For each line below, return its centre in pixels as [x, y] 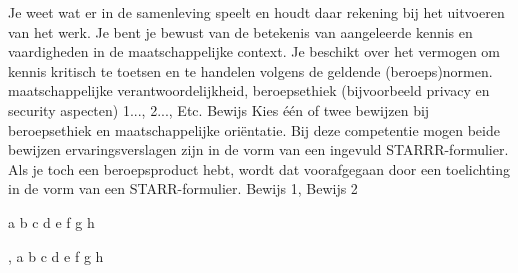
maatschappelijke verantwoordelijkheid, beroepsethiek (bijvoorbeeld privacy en [249, 90]
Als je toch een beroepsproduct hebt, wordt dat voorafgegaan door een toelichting [259, 168]
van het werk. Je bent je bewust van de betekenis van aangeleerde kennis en [240, 31]
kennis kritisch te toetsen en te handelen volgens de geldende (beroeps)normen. [250, 70]
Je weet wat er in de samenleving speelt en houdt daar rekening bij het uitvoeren [256, 12]
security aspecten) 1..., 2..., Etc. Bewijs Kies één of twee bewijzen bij [219, 109]
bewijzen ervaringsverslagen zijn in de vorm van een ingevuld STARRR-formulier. [258, 149]
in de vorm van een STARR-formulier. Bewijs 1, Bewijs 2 [183, 188]
